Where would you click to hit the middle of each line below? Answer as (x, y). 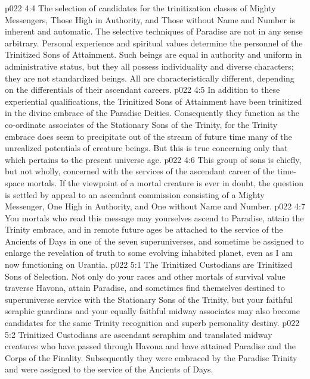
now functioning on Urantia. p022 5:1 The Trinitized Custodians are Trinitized (149, 264)
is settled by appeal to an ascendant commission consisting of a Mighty (135, 194)
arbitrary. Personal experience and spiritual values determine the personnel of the (154, 43)
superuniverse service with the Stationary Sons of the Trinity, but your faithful (149, 299)
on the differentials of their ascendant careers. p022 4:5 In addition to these (142, 90)
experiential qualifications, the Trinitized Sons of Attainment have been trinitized (154, 101)
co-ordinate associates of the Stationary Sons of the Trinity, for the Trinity (141, 124)
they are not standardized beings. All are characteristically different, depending (150, 78)
